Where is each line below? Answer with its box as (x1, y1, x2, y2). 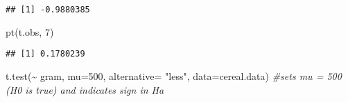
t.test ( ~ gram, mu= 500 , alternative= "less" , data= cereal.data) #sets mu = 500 (6, 68, 342, 83)
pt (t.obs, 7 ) (6, 24, 54, 39)
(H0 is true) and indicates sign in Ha (6, 82, 164, 96)
